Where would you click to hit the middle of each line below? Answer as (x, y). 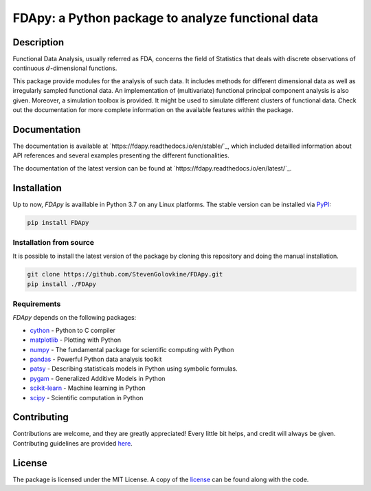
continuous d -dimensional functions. (65, 68)
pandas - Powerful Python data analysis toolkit (96, 359)
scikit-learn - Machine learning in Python (88, 388)
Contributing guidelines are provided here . (73, 443)
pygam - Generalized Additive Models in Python (98, 378)
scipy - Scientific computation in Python (87, 397)
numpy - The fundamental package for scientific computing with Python (132, 349)
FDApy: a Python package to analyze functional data (166, 18)
